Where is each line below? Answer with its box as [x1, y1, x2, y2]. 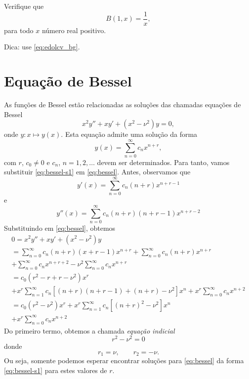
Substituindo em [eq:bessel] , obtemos [4, 222, 116, 233]
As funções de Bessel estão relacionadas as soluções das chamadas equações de [4, 99, 241, 109]
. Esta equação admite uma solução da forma [61, 129, 198, 139]
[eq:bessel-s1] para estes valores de [4, 365, 107, 375]
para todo [4, 25, 34, 35]
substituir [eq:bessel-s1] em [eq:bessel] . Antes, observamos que [4, 167, 191, 177]
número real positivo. [41, 25, 106, 35]
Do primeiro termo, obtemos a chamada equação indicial [4, 325, 175, 336]
